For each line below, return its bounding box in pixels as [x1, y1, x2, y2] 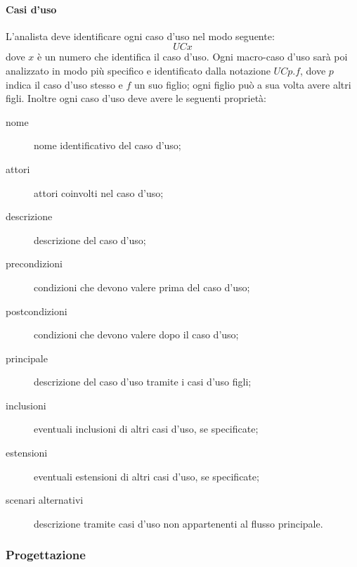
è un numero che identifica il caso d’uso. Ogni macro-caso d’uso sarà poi [37, 49, 348, 64]
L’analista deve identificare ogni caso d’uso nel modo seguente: [6, 28, 275, 43]
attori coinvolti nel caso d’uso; [34, 185, 164, 200]
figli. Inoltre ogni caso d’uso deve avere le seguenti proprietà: [6, 91, 266, 106]
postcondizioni [6, 303, 67, 318]
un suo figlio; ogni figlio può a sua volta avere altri [134, 77, 351, 91]
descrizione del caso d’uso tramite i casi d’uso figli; [34, 374, 252, 389]
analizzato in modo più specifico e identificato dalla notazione [6, 63, 271, 77]
